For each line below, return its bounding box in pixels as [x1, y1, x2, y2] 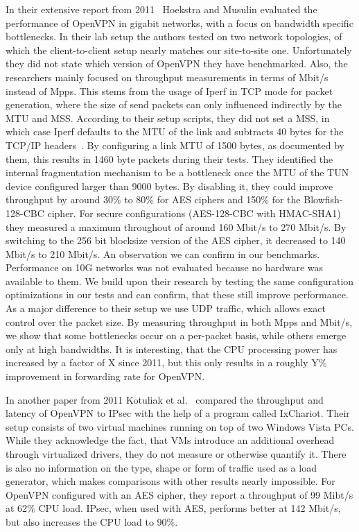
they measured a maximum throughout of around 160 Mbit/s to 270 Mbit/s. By [6, 219, 347, 234]
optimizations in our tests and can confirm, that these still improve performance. [6, 287, 349, 302]
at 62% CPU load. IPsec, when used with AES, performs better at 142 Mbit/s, [6, 501, 341, 515]
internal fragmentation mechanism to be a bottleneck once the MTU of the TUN [6, 165, 349, 180]
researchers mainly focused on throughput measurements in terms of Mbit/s [6, 69, 329, 84]
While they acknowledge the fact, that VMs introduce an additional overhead [6, 433, 335, 447]
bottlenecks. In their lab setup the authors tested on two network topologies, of [6, 29, 342, 44]
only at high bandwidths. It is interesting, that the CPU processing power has [6, 341, 338, 356]
